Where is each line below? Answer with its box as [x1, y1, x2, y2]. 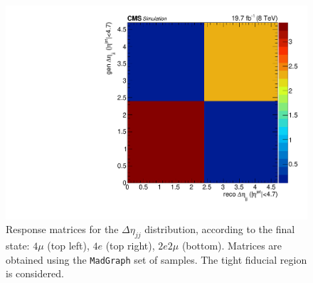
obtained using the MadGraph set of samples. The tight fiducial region [6, 252, 307, 267]
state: [6, 238, 30, 253]
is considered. [6, 266, 64, 281]
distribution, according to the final [144, 222, 295, 237]
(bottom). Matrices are [181, 238, 282, 253]
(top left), [47, 238, 90, 253]
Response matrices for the [6, 222, 119, 237]
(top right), [105, 238, 155, 253]
